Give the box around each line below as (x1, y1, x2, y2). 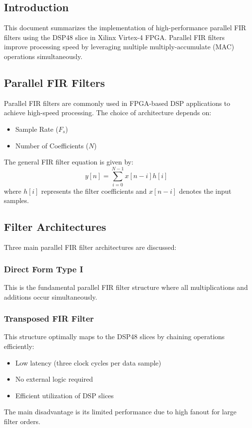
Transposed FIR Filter (4, 312, 94, 325)
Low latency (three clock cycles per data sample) (15, 357, 162, 367)
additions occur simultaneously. (4, 291, 97, 302)
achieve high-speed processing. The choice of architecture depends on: (4, 107, 212, 118)
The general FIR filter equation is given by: (4, 157, 134, 167)
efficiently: (4, 341, 35, 351)
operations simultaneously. (4, 51, 83, 61)
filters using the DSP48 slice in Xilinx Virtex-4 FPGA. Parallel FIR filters (4, 32, 225, 42)
